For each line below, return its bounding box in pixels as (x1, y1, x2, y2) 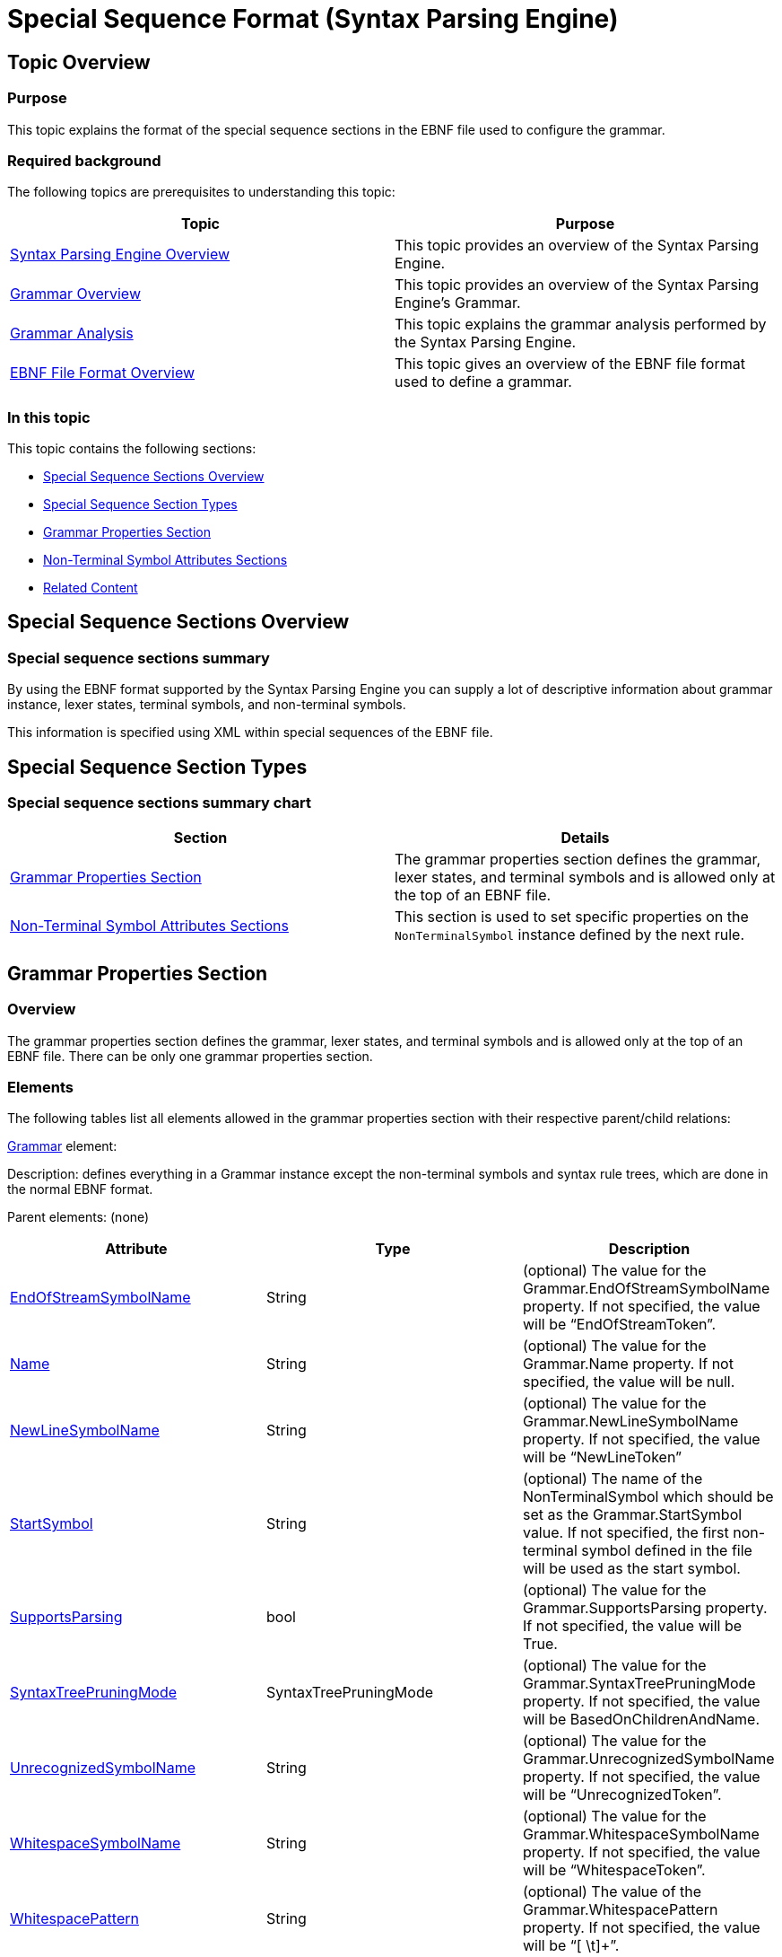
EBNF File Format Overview (10, 364, 195, 382)
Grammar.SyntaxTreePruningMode (522, 1674, 756, 1693)
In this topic (7, 408, 91, 426)
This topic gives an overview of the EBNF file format (395, 355, 745, 373)
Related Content (43, 580, 138, 596)
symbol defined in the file (581, 1541, 752, 1560)
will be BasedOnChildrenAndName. (522, 1710, 760, 1729)
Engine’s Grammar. (395, 294, 521, 312)
